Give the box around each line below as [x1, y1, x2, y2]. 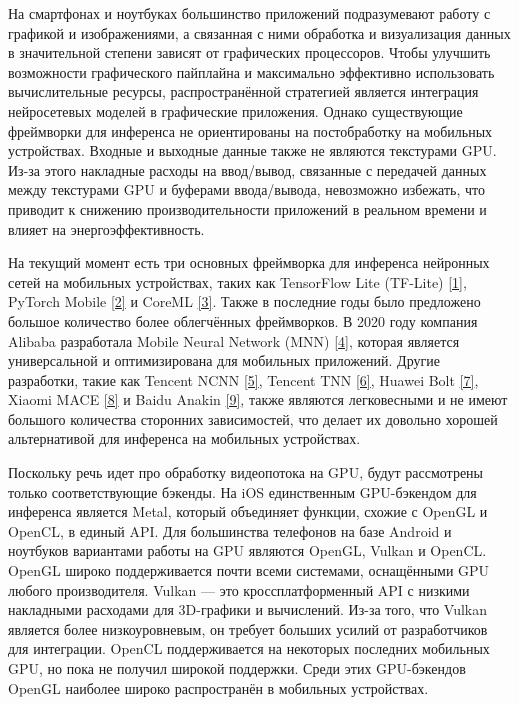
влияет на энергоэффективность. [8, 218, 205, 239]
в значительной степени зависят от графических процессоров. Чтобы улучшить [8, 42, 491, 63]
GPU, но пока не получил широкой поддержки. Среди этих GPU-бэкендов [8, 658, 466, 678]
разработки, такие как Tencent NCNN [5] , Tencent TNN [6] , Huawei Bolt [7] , [8, 369, 479, 390]
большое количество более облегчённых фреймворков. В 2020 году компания [8, 310, 478, 331]
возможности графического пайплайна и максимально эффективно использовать [8, 61, 495, 82]
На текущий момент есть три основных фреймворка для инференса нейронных [8, 252, 490, 273]
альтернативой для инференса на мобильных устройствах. [8, 428, 361, 449]
